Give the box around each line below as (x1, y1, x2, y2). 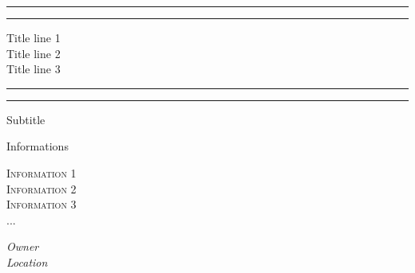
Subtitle (6, 111, 45, 127)
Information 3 (6, 196, 77, 213)
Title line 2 (6, 45, 61, 61)
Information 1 (6, 164, 77, 181)
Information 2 (6, 180, 77, 197)
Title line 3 (6, 60, 61, 77)
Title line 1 (6, 29, 61, 45)
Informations (6, 138, 69, 154)
